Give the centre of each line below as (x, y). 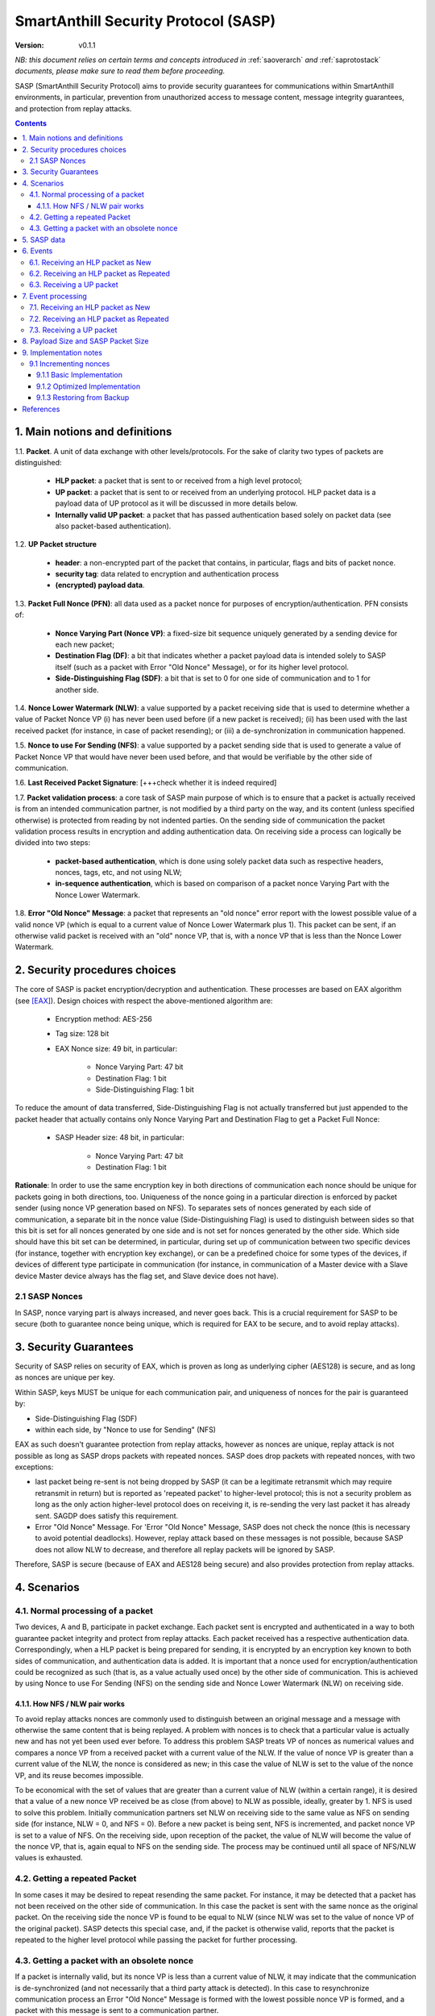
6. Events (37, 251)
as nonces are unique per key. (65, 1377)
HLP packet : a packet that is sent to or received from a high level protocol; (178, 481)
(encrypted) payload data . (100, 585)
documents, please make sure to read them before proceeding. (120, 71)
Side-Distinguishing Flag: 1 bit (145, 1089)
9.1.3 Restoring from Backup (83, 398)
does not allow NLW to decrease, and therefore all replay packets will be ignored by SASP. (185, 1549)
